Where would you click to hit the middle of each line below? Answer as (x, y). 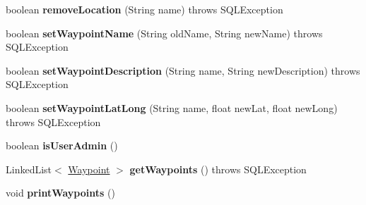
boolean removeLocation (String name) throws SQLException (144, 9)
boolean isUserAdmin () (62, 145)
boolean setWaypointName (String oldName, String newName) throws (164, 33)
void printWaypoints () (60, 193)
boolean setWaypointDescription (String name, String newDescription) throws (183, 70)
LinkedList (29, 169)
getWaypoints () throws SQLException (218, 169)
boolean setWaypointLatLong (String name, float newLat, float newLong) (172, 107)
